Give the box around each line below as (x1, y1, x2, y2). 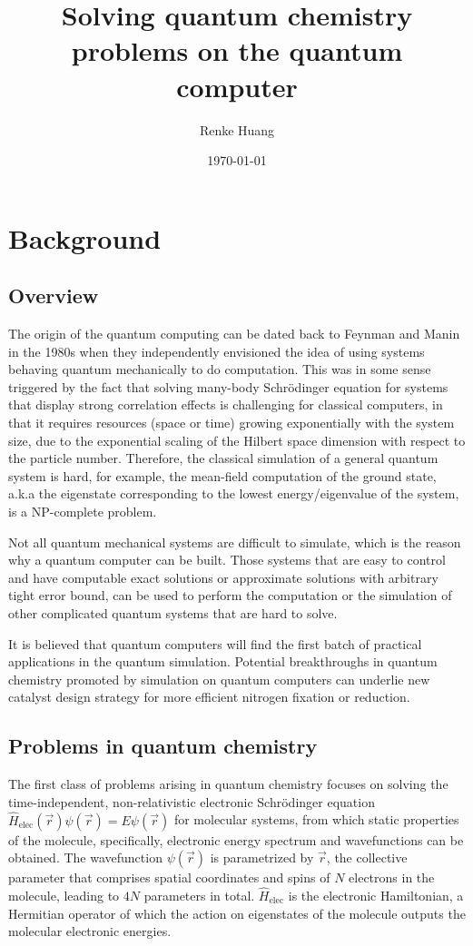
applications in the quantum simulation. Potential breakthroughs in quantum (8, 652, 438, 671)
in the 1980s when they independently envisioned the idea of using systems (8, 341, 425, 360)
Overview (8, 281, 99, 310)
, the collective (326, 848, 408, 867)
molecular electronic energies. (8, 921, 172, 941)
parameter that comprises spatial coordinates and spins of (8, 868, 330, 887)
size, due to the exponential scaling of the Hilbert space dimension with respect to (8, 430, 466, 449)
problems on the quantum (71, 32, 403, 69)
